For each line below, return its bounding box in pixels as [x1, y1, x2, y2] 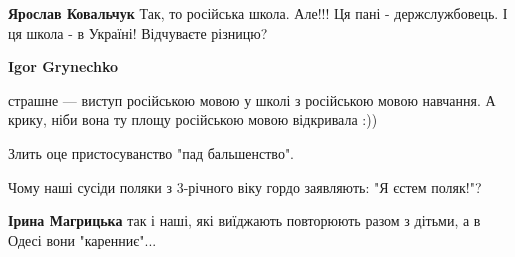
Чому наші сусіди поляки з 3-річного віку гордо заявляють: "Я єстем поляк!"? [8, 176, 482, 197]
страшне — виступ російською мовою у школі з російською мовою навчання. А [8, 89, 496, 110]
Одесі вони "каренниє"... [8, 229, 157, 250]
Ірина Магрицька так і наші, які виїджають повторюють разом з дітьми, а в [8, 210, 481, 231]
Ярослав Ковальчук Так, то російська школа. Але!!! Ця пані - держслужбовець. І [8, 3, 508, 23]
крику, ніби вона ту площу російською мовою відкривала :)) [8, 109, 378, 130]
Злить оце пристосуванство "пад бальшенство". [8, 142, 295, 163]
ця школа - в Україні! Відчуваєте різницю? [8, 22, 268, 43]
